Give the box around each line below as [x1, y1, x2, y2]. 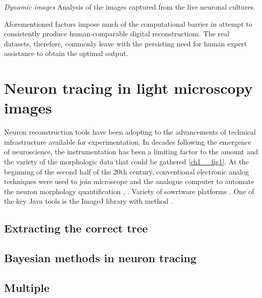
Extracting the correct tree [4, 220, 148, 236]
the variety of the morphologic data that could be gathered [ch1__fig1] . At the [4, 156, 249, 167]
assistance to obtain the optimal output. [4, 48, 128, 58]
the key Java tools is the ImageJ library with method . [4, 196, 173, 206]
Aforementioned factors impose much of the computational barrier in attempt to [4, 18, 252, 29]
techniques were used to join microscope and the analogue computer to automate [4, 176, 254, 187]
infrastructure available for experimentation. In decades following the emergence [4, 136, 251, 147]
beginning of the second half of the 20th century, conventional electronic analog [4, 166, 249, 176]
